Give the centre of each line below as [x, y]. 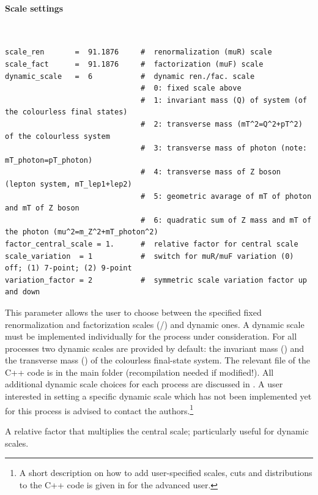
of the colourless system [57, 136]
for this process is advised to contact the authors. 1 [99, 409]
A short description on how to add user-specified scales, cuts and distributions [166, 473]
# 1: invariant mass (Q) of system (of [224, 100]
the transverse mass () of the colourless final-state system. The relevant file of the [157, 360]
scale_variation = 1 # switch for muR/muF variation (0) [150, 256]
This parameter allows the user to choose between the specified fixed [133, 312]
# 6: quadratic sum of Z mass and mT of [226, 220]
